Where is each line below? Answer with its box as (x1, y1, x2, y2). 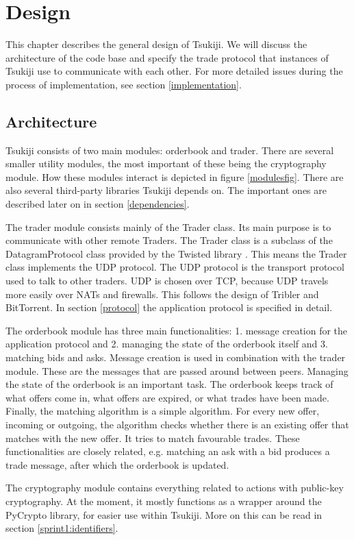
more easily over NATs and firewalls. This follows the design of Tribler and (5, 286, 319, 301)
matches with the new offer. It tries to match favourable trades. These (5, 430, 300, 445)
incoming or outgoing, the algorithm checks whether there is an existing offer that (5, 417, 349, 431)
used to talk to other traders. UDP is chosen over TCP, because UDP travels (5, 273, 329, 288)
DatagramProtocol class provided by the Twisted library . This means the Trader (5, 246, 347, 260)
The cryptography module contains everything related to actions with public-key (5, 480, 344, 495)
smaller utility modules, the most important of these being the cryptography (5, 156, 327, 171)
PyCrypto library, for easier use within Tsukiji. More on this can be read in (5, 507, 323, 521)
